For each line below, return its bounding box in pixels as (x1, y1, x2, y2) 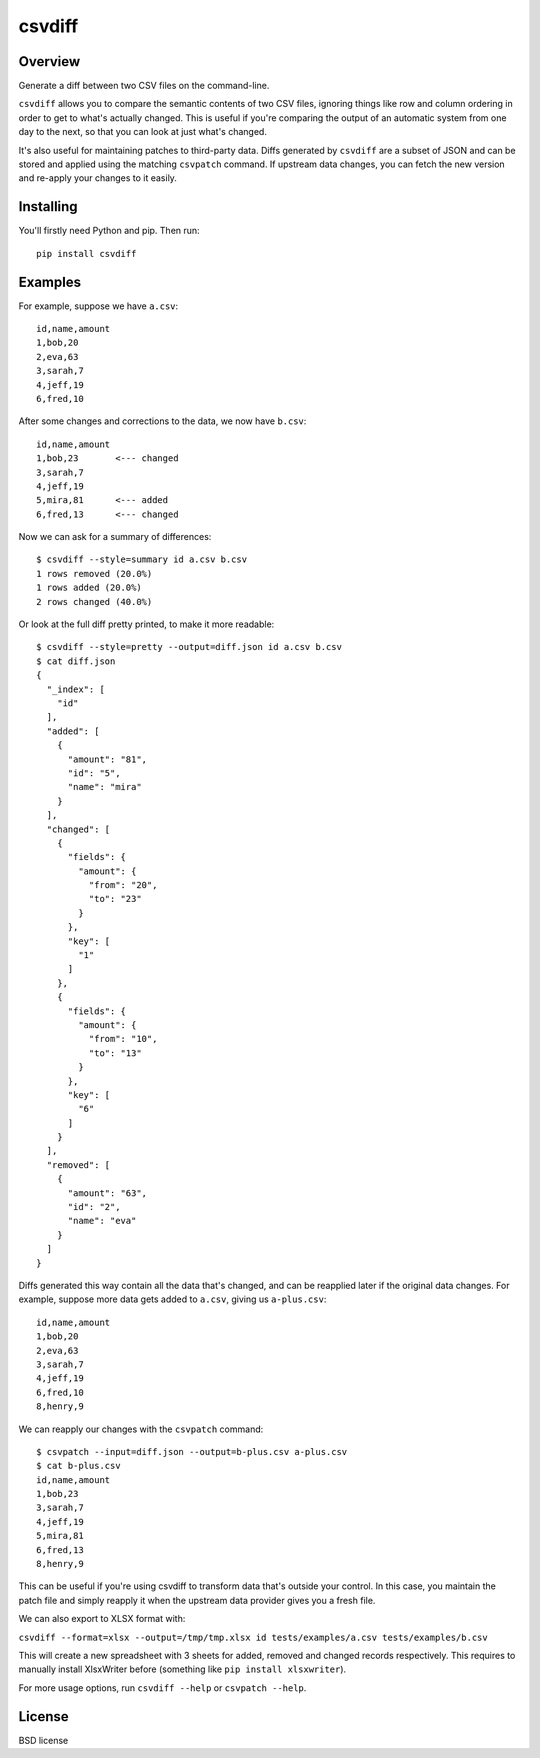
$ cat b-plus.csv (36, 1460, 121, 1472)
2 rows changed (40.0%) (36, 596, 153, 607)
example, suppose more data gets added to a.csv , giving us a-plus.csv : (18, 1293, 327, 1305)
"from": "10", (88, 1033, 158, 1045)
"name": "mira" (67, 781, 142, 793)
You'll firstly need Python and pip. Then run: (18, 225, 200, 237)
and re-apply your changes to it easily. (18, 172, 177, 184)
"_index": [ (46, 683, 105, 695)
